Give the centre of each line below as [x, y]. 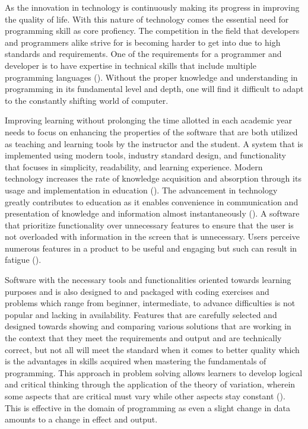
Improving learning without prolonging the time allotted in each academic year [148, 120]
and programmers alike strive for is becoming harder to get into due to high [143, 42]
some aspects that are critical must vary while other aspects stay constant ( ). [145, 396]
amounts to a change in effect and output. [81, 419]
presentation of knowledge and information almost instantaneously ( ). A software [152, 213]
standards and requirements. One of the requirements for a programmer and [143, 54]
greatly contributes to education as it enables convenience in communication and [152, 201]
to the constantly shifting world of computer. [87, 100]
